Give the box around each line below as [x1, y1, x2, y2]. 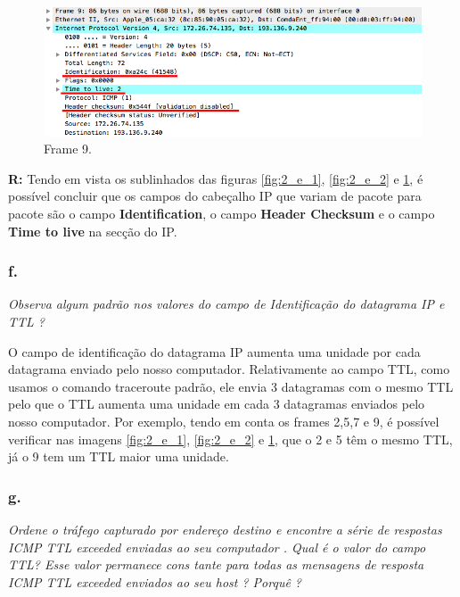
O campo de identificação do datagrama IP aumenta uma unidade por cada [8, 342, 421, 361]
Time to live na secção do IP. [8, 221, 177, 240]
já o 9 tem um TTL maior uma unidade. [8, 447, 229, 466]
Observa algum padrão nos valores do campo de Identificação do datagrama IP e [8, 294, 445, 313]
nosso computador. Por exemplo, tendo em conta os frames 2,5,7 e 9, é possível [8, 411, 439, 430]
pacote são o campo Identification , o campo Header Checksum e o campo [8, 203, 435, 222]
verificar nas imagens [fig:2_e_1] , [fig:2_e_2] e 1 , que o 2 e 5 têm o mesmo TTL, [8, 429, 453, 448]
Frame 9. [44, 139, 92, 158]
